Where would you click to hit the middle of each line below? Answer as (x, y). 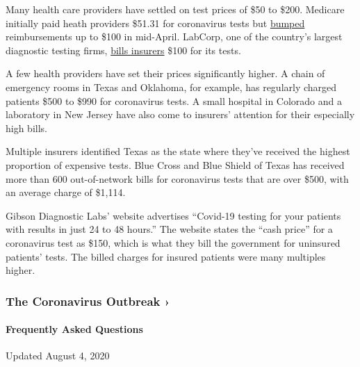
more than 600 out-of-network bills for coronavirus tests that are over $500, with (177, 178)
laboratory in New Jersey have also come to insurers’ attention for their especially (180, 114)
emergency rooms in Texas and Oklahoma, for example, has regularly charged (171, 87)
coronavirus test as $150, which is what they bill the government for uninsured (173, 242)
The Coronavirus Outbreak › (88, 301)
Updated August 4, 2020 (58, 356)
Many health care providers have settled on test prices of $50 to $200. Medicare (175, 9)
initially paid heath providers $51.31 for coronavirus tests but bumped (155, 23)
